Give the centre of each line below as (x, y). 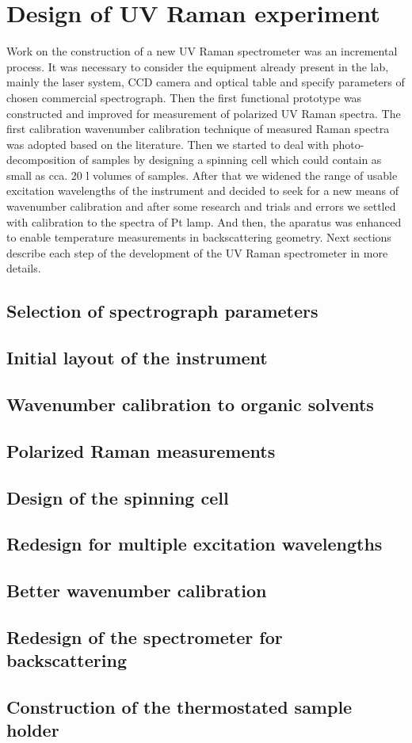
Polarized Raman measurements (141, 450)
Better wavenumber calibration (137, 591)
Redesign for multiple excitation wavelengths (195, 544)
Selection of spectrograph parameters (162, 311)
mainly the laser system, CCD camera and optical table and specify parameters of (206, 82)
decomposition (41, 160)
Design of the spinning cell (118, 497)
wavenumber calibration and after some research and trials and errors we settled (201, 206)
